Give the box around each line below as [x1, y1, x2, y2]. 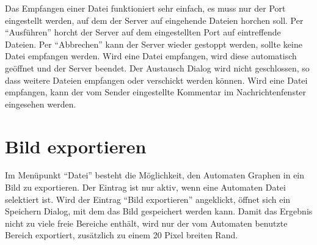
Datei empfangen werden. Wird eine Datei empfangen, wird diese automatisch [5, 49, 297, 62]
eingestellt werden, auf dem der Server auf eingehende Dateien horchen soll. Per [5, 13, 304, 26]
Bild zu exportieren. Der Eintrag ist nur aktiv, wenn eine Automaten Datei [5, 181, 286, 194]
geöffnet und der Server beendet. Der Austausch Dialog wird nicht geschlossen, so [5, 61, 310, 74]
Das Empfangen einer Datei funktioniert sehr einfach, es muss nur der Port [5, 2, 286, 14]
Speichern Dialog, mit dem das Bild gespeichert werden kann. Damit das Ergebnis [5, 205, 313, 218]
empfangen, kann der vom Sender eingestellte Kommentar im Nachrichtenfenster [5, 86, 307, 98]
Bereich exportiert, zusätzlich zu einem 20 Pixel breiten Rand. [5, 229, 238, 241]
